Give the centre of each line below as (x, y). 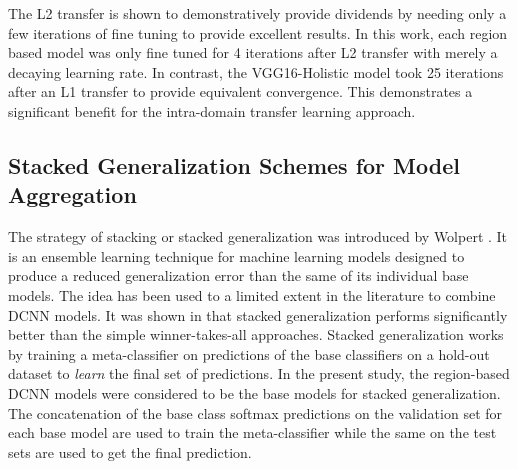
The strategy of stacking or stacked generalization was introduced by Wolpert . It (258, 236)
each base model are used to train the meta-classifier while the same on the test (252, 432)
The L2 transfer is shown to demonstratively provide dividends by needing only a (257, 13)
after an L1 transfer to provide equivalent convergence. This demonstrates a (240, 91)
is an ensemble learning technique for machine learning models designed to (236, 255)
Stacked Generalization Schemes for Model (234, 164)
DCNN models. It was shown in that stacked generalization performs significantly (258, 314)
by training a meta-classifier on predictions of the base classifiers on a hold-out (249, 353)
